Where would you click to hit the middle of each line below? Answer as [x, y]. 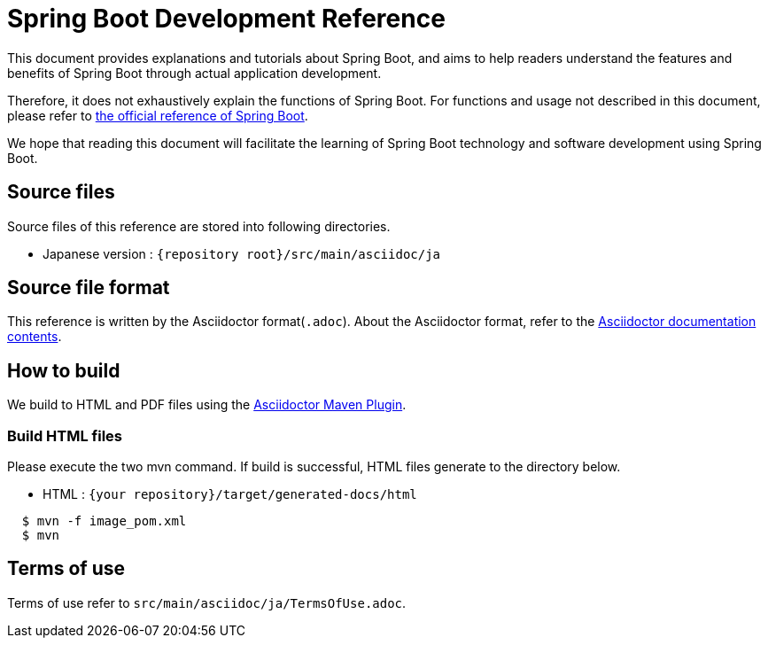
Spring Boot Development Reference [226, 19]
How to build [64, 370]
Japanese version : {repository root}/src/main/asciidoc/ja [242, 253]
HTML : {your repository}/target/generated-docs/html [230, 494]
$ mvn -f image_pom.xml [104, 521]
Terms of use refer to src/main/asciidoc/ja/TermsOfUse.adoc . [207, 602]
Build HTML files [65, 435]
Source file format [89, 288]
